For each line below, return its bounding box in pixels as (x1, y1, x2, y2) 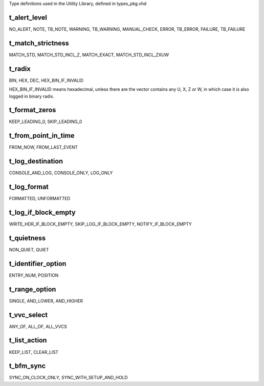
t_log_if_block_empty (9, 208, 76, 217)
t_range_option (9, 285, 56, 293)
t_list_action (9, 336, 47, 345)
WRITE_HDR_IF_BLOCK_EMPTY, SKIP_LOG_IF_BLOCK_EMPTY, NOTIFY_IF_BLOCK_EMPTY (9, 221, 192, 227)
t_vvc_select (9, 310, 48, 319)
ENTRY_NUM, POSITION (9, 272, 59, 278)
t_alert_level (9, 13, 47, 21)
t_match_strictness (9, 39, 69, 47)
